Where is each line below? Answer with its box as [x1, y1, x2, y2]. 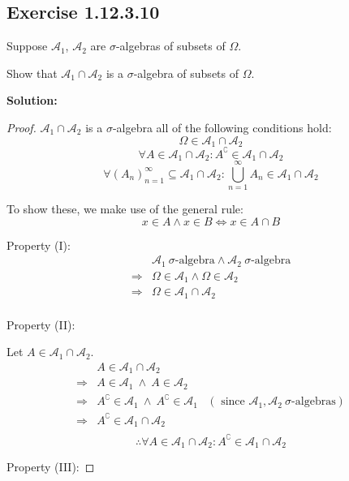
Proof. [6, 118, 37, 135]
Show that [6, 64, 58, 81]
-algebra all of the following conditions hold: [112, 118, 332, 135]
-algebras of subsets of [115, 37, 226, 54]
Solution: [6, 92, 58, 109]
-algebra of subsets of [133, 64, 239, 81]
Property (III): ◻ [6, 458, 95, 475]
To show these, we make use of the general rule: [6, 200, 243, 217]
